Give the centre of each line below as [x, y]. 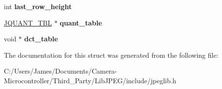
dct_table [41, 39]
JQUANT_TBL [28, 22]
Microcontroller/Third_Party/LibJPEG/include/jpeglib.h [90, 80]
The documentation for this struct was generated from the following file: [111, 55]
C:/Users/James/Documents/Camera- [61, 71]
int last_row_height [38, 6]
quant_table [81, 22]
